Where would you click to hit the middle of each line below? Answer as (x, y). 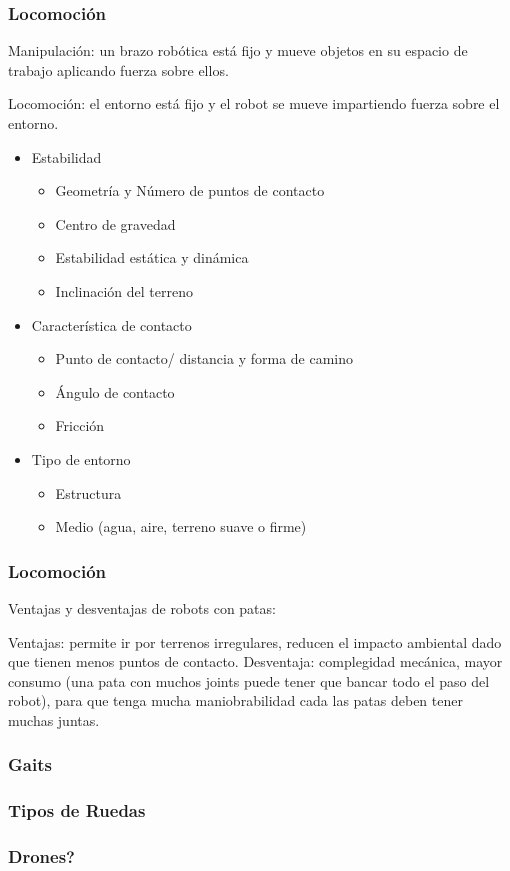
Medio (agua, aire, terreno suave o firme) (181, 526)
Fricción (80, 425)
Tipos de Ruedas (77, 810)
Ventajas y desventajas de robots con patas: (142, 607)
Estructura (88, 492)
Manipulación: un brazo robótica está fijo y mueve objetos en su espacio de (238, 50)
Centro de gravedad (115, 223)
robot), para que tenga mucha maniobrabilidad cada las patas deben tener (235, 700)
